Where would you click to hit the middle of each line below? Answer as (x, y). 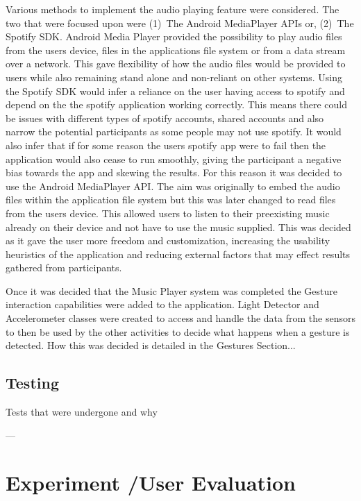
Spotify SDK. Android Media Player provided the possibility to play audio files (174, 36)
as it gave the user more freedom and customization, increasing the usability (168, 240)
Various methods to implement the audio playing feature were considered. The (173, 9)
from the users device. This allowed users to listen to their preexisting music (168, 213)
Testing (32, 383)
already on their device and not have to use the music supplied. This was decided (178, 227)
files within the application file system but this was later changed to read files (171, 199)
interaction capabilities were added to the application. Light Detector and (162, 304)
